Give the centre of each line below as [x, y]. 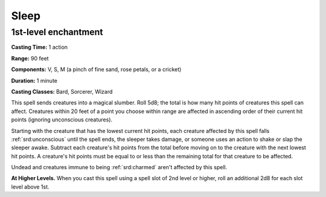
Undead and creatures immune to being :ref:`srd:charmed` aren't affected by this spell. [119, 167]
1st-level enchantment [57, 32]
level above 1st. [30, 187]
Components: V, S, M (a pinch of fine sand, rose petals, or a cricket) [96, 69]
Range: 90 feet [30, 58]
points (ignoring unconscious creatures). [62, 120]
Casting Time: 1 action [40, 47]
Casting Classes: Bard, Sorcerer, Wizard [62, 91]
